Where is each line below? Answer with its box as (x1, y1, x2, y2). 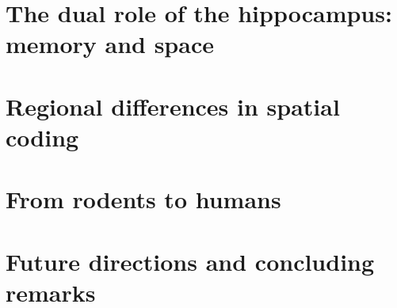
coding (6, 120, 79, 153)
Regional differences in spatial (6, 89, 340, 122)
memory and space (6, 28, 214, 60)
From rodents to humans (6, 183, 281, 215)
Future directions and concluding (6, 245, 375, 277)
